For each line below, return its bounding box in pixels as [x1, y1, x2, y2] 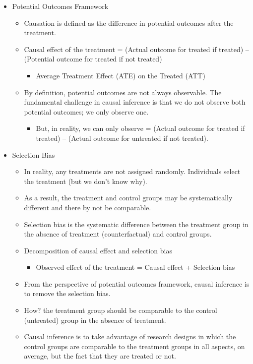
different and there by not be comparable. [24, 202, 151, 212]
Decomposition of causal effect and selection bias [24, 245, 172, 255]
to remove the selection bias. [24, 288, 111, 299]
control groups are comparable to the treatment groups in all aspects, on [24, 341, 245, 351]
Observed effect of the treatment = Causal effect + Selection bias [36, 262, 235, 272]
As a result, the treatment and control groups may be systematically [24, 192, 233, 203]
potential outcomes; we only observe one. [24, 106, 149, 117]
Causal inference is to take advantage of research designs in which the [24, 331, 236, 342]
